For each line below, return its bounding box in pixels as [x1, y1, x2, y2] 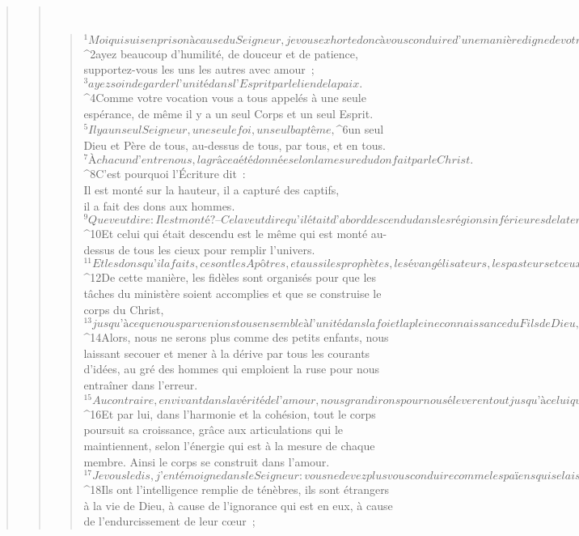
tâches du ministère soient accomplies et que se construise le [83, 285, 382, 302]
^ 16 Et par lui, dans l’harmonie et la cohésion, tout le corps [83, 405, 376, 422]
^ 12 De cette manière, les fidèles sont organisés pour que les [83, 269, 377, 286]
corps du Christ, [83, 300, 164, 317]
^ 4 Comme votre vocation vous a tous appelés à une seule [83, 88, 366, 105]
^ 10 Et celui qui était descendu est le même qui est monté [83, 225, 368, 242]
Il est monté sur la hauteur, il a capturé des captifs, [83, 181, 340, 198]
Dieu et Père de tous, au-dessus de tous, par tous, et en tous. [83, 136, 386, 153]
